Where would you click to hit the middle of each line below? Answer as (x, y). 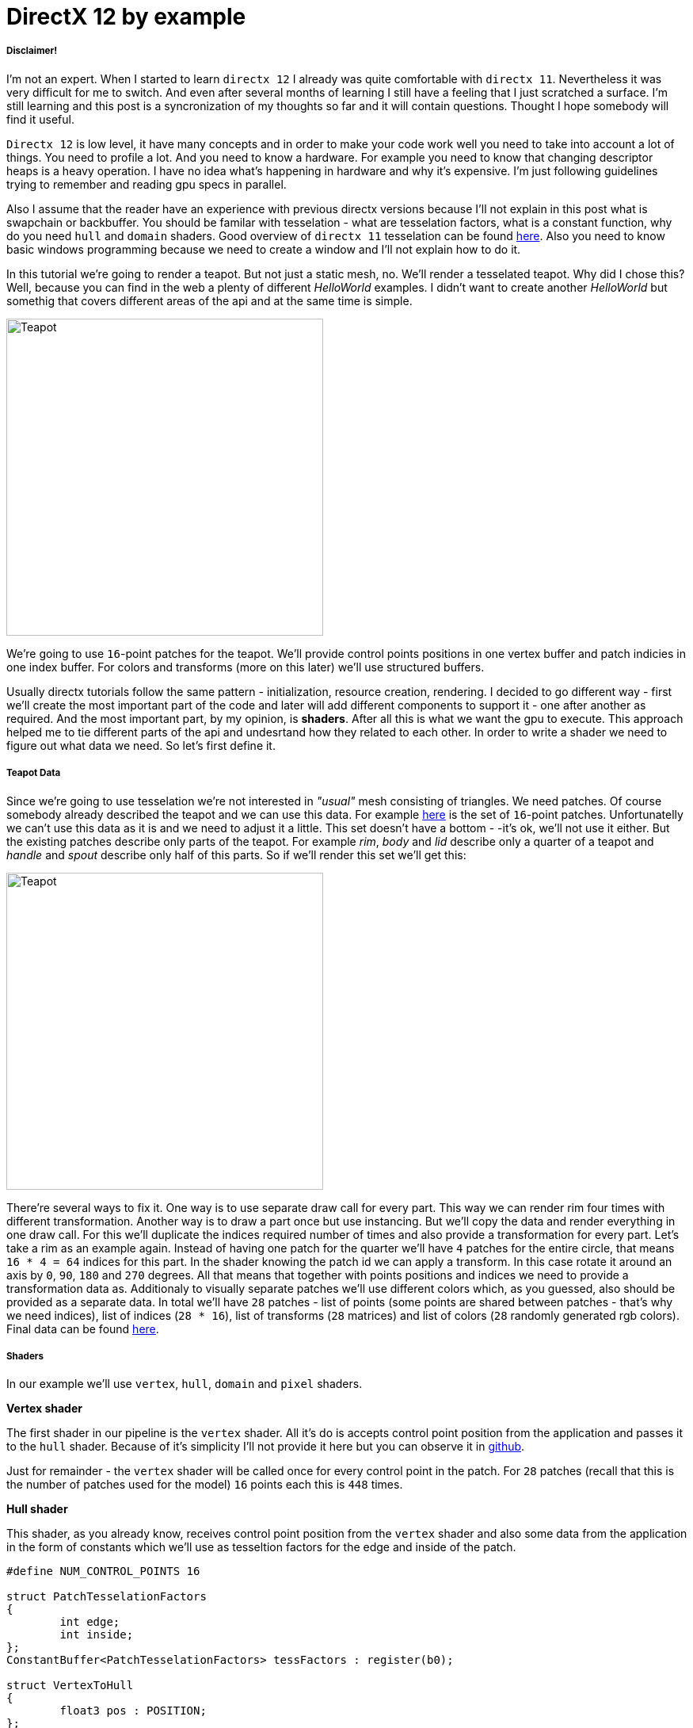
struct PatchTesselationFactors (107, 1597)
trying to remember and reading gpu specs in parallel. (147, 184)
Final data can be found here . (83, 1328)
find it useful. (40, 119)
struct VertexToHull (70, 1686)
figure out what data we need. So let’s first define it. (141, 745)
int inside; (97, 1635)
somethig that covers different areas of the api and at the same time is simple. (209, 300)
